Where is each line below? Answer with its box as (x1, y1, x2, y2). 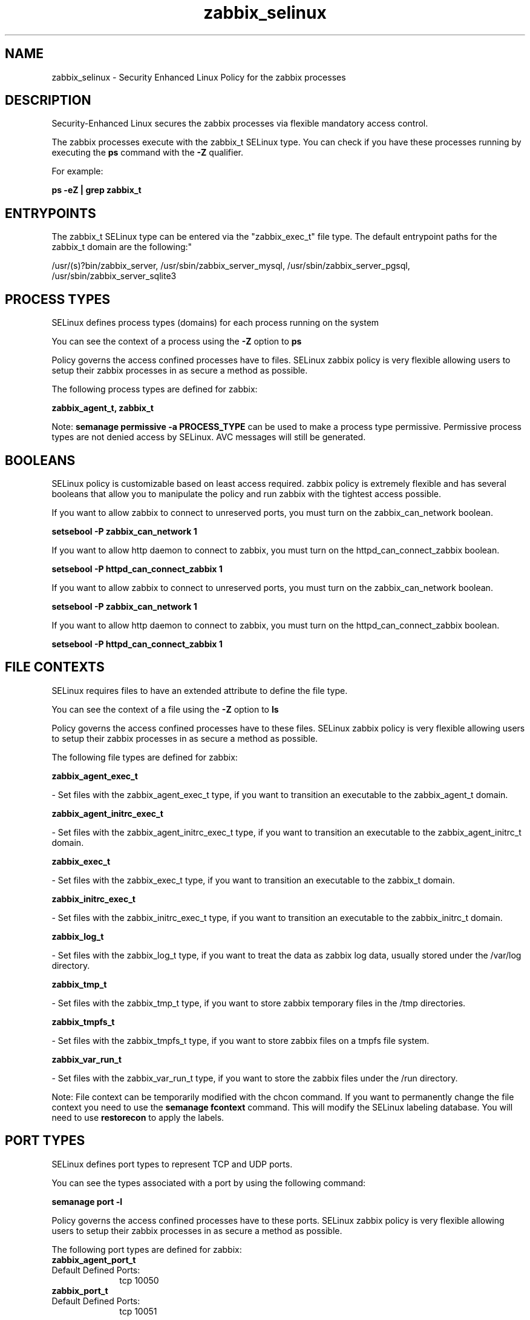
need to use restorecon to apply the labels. (51, 1112, 224, 1123)
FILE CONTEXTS (5, 659, 105, 675)
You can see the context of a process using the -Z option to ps (51, 336, 302, 347)
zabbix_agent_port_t (51, 1254, 136, 1265)
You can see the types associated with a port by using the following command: (51, 1177, 366, 1188)
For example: (51, 166, 103, 177)
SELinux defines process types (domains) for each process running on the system (51, 317, 379, 328)
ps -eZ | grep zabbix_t (51, 185, 142, 196)
